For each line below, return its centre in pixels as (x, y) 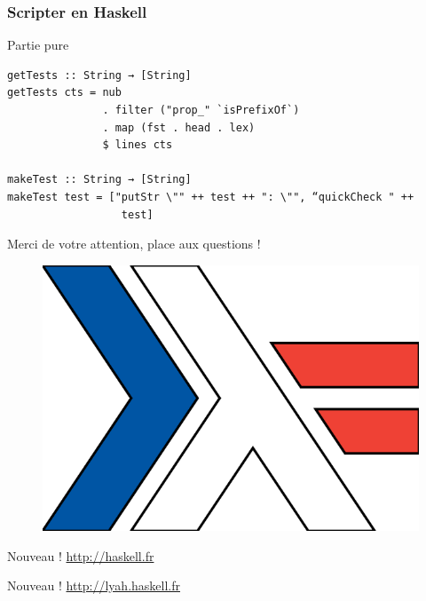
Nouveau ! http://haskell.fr (81, 555)
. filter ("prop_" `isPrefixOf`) (201, 110)
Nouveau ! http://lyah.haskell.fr (94, 585)
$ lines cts (138, 145)
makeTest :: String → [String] (99, 180)
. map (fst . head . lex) (179, 127)
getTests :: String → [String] (99, 75)
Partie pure (38, 45)
